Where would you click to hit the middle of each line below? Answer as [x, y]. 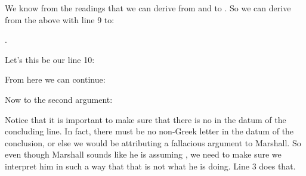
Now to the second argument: [59, 99]
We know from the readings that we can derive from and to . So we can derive [148, 8]
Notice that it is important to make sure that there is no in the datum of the [146, 119]
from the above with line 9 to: [60, 19]
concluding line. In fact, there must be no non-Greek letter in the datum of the [149, 131]
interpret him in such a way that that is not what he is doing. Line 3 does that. [150, 166]
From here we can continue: [55, 79]
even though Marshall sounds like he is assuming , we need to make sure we [143, 154]
